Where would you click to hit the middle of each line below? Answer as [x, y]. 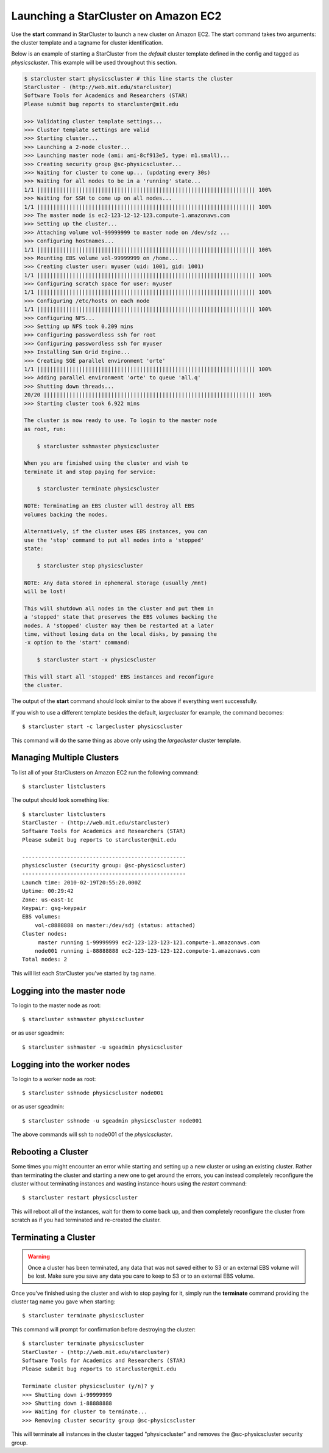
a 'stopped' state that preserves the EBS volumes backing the [121, 617]
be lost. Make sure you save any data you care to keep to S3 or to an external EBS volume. [141, 1276]
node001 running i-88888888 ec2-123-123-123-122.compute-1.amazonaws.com [147, 951]
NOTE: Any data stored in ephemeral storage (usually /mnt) [116, 583]
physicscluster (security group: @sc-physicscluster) [104, 865]
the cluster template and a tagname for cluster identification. [87, 42]
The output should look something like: [60, 800]
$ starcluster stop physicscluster [90, 566]
